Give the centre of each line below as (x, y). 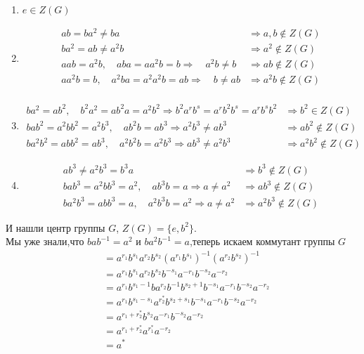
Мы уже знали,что (45, 241)
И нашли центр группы (56, 227)
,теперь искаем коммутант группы (262, 241)
